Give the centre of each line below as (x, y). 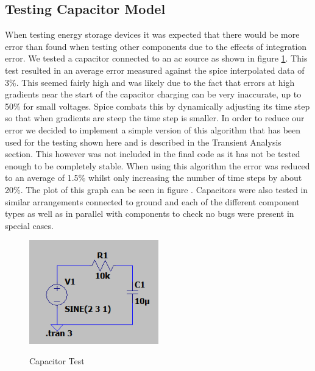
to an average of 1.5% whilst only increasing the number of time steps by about (154, 178)
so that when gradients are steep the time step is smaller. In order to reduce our (155, 118)
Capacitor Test (57, 361)
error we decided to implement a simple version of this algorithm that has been (153, 129)
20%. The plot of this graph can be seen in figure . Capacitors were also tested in (157, 189)
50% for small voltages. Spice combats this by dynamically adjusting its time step (157, 106)
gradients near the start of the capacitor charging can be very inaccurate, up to (153, 94)
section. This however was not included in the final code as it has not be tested (153, 154)
